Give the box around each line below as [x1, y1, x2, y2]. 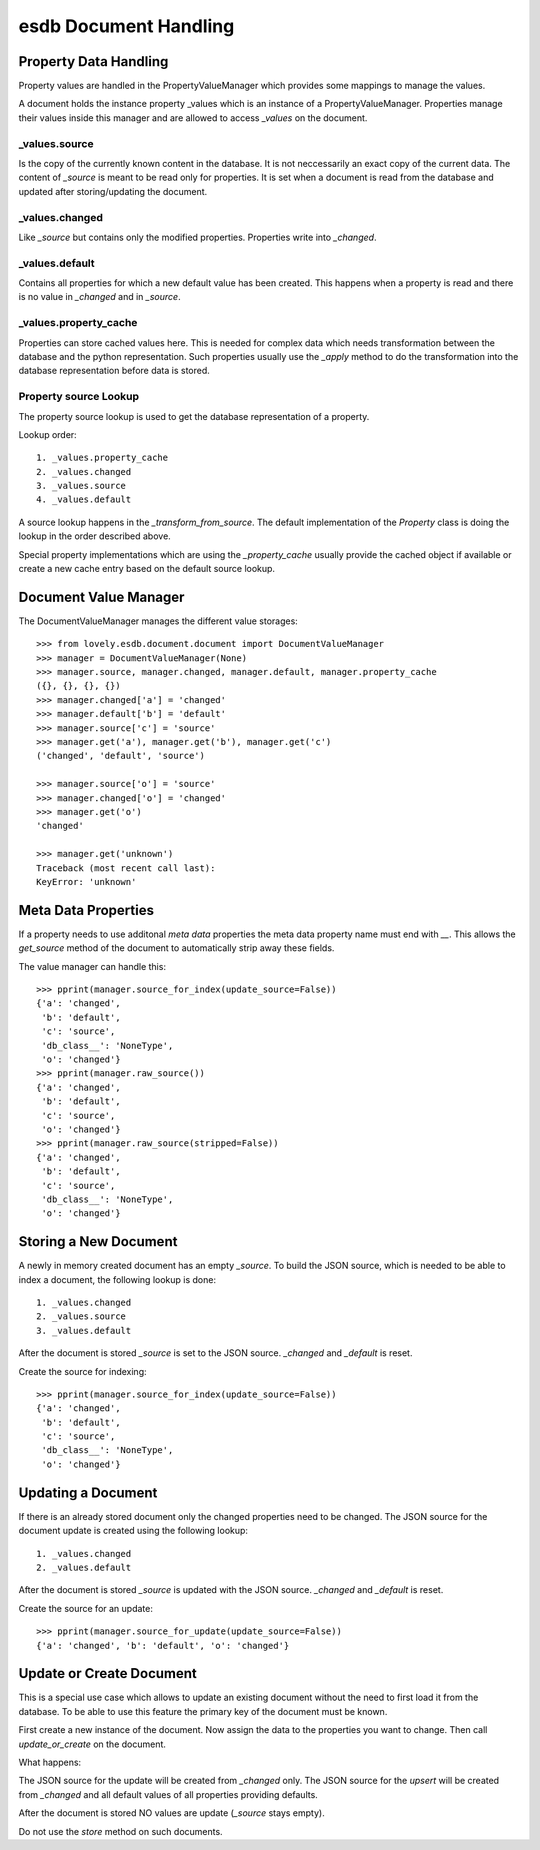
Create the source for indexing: [18, 1365, 147, 1377]
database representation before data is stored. [18, 365, 210, 377]
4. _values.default [36, 494, 132, 505]
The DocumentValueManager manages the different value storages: [18, 615, 299, 627]
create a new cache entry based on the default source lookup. [18, 563, 275, 575]
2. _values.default [36, 1561, 132, 1573]
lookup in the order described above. [18, 530, 172, 542]
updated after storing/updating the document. [18, 185, 208, 197]
